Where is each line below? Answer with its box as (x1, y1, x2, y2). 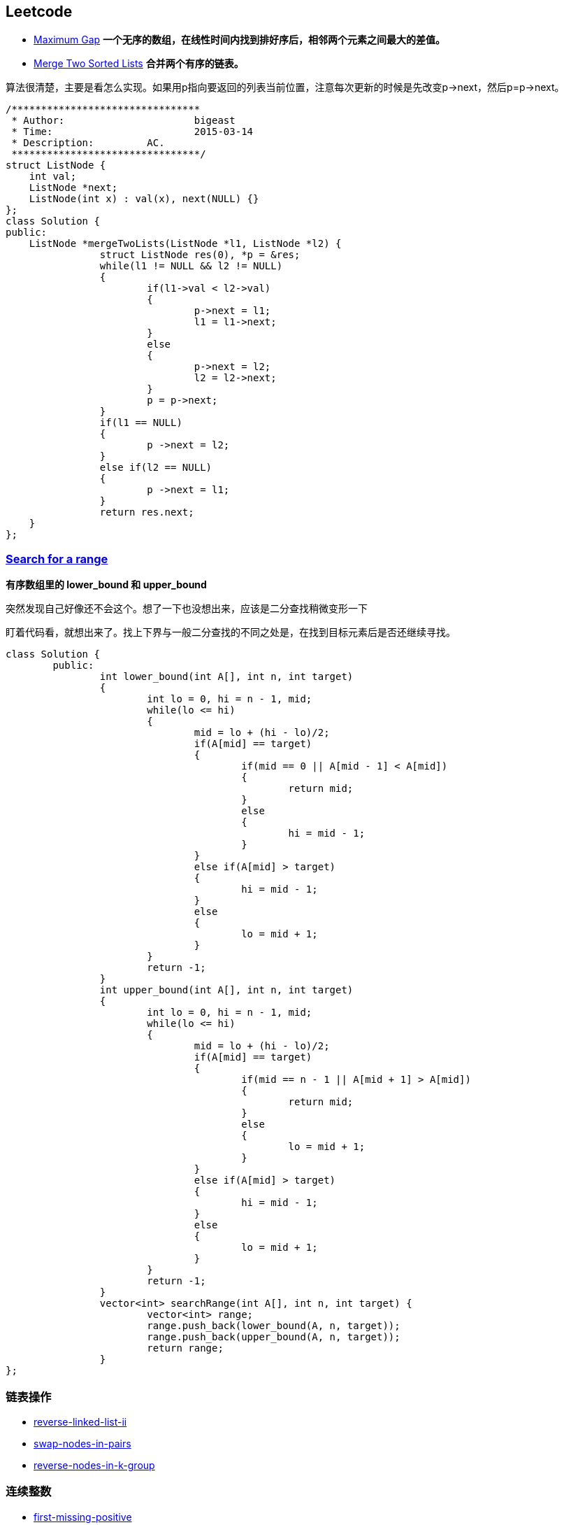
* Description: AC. (11, 137, 165, 149)
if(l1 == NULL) (99, 417, 182, 429)
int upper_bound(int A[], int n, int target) (99, 984, 354, 996)
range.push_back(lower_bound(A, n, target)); (147, 1320, 400, 1332)
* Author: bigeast (11, 115, 236, 127)
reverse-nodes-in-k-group (34, 1459, 155, 1471)
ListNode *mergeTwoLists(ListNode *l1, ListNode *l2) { (29, 238, 342, 250)
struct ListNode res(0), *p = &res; (99, 249, 301, 261)
